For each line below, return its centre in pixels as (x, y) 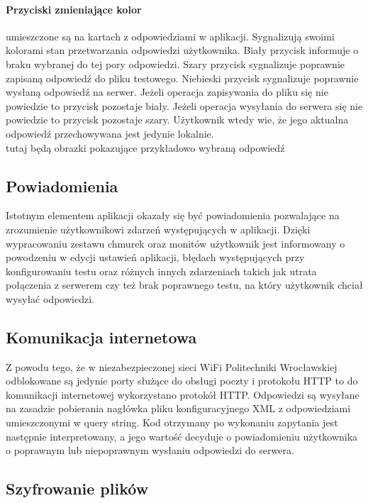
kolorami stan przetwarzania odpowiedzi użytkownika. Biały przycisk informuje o (182, 50)
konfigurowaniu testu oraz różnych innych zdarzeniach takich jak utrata (161, 271)
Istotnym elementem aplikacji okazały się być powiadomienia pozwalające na (173, 215)
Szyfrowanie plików (77, 488)
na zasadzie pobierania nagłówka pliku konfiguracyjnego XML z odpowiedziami (178, 408)
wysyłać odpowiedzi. (50, 298)
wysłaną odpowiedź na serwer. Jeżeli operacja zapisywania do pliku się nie (167, 92)
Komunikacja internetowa (101, 337)
